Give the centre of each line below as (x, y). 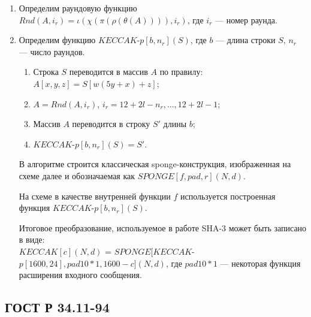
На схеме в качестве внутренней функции (95, 196)
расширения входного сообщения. (80, 275)
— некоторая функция (260, 263)
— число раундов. (52, 51)
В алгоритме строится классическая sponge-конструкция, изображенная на (155, 164)
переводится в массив (108, 72)
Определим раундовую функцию (78, 8)
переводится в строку (111, 124)
